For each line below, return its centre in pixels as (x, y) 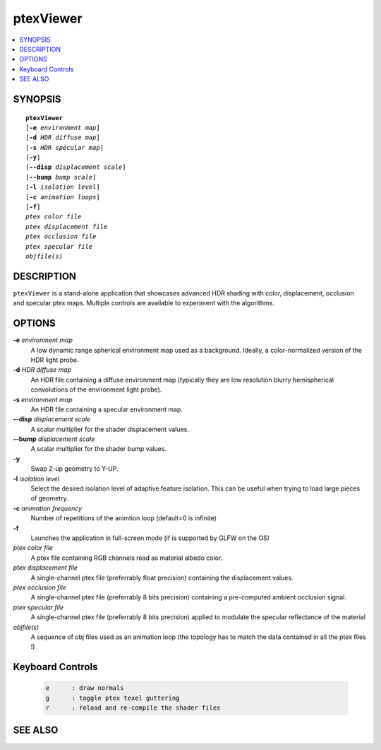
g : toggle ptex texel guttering (113, 698)
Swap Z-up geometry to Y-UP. (75, 469)
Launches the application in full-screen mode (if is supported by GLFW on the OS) (150, 538)
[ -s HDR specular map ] (65, 147)
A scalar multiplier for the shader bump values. (99, 449)
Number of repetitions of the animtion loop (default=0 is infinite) (124, 518)
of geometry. (49, 498)
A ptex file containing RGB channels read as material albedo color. (127, 558)
